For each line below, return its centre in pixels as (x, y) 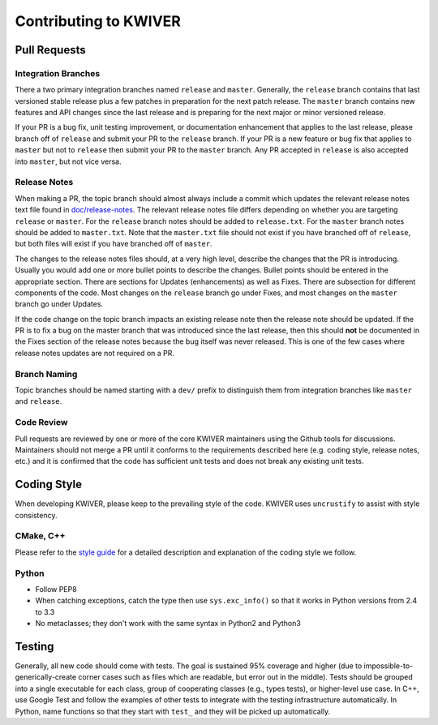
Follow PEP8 (56, 589)
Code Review (41, 423)
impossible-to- (389, 666)
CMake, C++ (40, 536)
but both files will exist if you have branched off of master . (114, 244)
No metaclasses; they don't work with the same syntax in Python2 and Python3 (168, 624)
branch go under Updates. (59, 304)
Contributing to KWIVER (98, 21)
